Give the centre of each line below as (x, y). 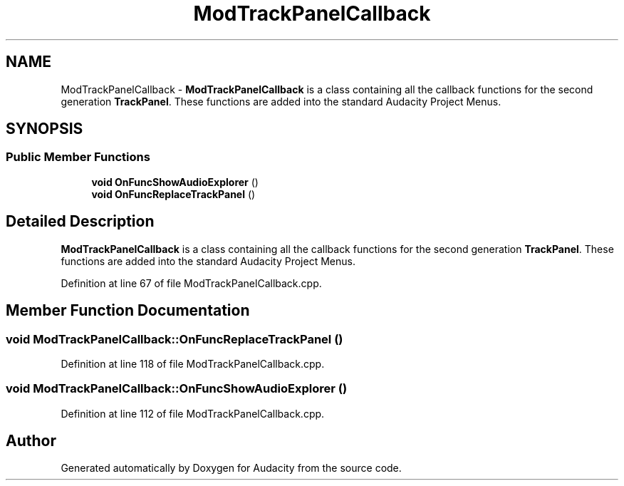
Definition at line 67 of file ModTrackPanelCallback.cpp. (191, 283)
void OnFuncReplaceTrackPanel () (173, 194)
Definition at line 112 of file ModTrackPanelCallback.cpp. (193, 413)
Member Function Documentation (128, 311)
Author (31, 441)
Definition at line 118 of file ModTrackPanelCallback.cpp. (193, 363)
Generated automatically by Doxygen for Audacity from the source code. (231, 468)
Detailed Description (80, 222)
